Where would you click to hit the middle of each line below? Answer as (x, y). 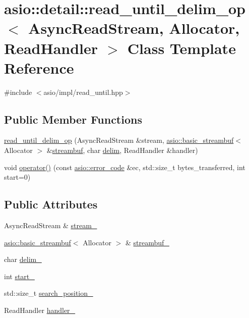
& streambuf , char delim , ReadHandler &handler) (122, 150)
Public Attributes (51, 204)
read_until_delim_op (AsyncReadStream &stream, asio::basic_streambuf (119, 140)
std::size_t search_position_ (49, 293)
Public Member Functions (73, 119)
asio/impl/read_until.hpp (83, 92)
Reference (39, 67)
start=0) (17, 177)
